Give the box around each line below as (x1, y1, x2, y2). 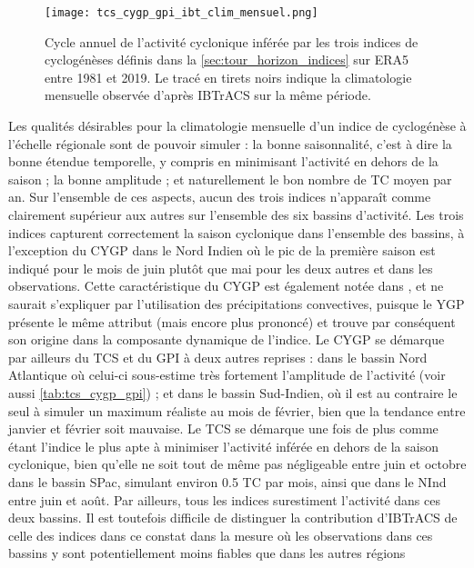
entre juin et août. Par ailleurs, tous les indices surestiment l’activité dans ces (8, 490, 440, 509)
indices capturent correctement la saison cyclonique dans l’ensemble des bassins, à (8, 223, 465, 242)
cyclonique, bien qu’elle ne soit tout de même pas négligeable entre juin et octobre (8, 454, 467, 473)
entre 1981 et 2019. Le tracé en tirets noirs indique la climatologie (45, 67, 412, 86)
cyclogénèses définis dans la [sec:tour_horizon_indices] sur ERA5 (45, 50, 409, 69)
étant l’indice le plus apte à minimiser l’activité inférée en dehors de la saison (8, 436, 439, 455)
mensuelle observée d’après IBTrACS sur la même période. (45, 85, 371, 105)
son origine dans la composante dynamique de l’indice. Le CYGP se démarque (8, 330, 445, 349)
